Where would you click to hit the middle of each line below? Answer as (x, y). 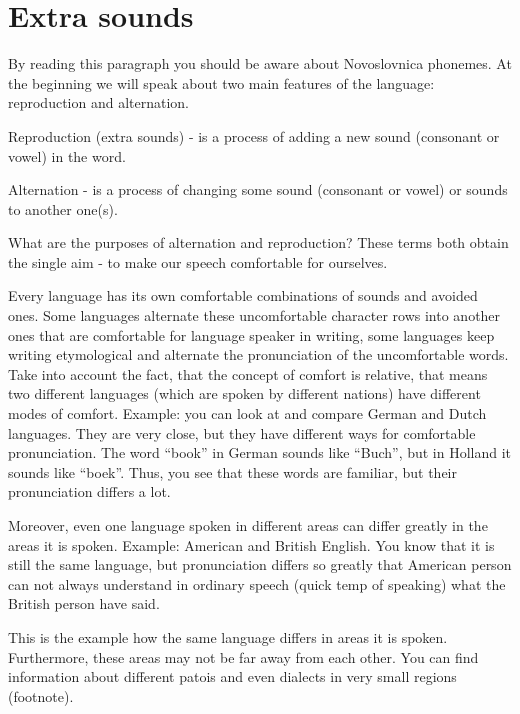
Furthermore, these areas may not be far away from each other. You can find (243, 656)
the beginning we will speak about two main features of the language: (221, 82)
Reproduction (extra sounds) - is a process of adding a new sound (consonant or (254, 135)
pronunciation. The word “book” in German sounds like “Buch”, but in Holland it (260, 452)
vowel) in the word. (67, 155)
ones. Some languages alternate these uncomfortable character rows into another (254, 315)
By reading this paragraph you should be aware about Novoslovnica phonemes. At (260, 63)
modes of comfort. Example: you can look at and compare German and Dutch (247, 413)
